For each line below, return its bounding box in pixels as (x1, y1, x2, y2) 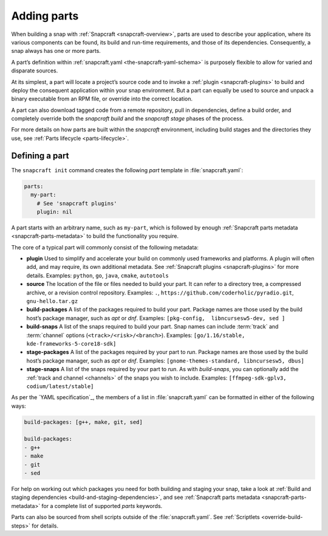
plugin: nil (36, 208, 73, 215)
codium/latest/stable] (26, 383, 94, 389)
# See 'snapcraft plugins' (36, 200, 118, 207)
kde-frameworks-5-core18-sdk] (26, 340, 117, 347)
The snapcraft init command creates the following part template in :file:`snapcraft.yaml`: (11, 166, 243, 173)
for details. (31, 522, 59, 529)
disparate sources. (11, 67, 58, 74)
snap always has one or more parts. (11, 47, 101, 55)
